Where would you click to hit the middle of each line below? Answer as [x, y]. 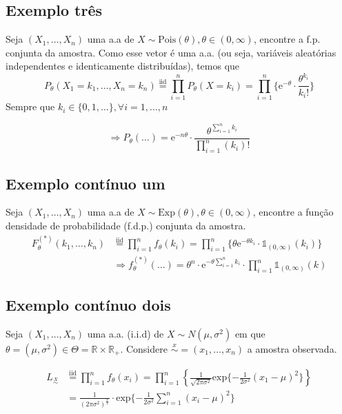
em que [250, 334]
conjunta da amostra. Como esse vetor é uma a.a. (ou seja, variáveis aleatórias [171, 52]
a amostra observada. [292, 349]
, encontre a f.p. [287, 39]
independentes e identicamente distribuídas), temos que [123, 66]
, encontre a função [293, 212]
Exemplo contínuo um [85, 183]
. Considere [144, 349]
